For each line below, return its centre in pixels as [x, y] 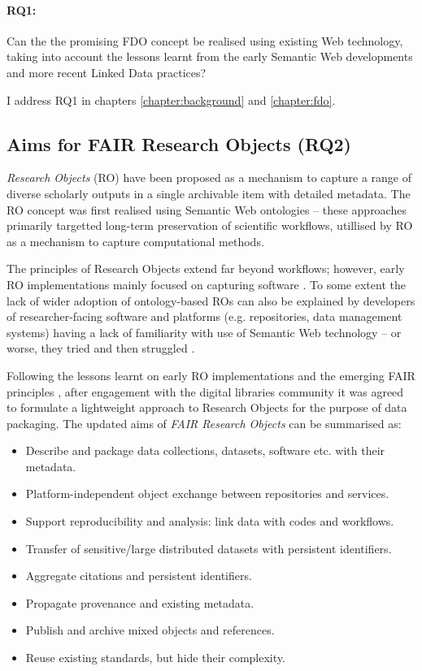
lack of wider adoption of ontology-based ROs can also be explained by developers [211, 300]
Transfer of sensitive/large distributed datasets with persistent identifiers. [209, 548]
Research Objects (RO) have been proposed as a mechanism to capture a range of [209, 177]
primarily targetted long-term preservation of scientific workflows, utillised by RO [210, 225]
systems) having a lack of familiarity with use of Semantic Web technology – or [204, 332]
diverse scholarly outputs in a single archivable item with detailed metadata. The [209, 193]
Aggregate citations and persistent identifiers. [139, 576]
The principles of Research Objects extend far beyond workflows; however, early [206, 268]
